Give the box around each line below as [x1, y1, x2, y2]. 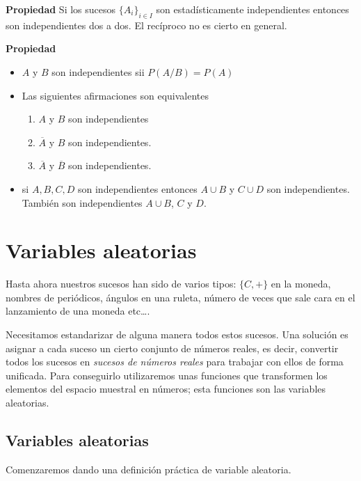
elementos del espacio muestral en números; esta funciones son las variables [6, 381, 326, 396]
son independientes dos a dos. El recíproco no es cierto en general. [6, 17, 287, 32]
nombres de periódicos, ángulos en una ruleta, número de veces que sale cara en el [6, 290, 355, 304]
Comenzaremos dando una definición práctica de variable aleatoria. [6, 462, 291, 476]
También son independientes [22, 195, 143, 210]
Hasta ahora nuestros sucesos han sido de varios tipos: [6, 276, 236, 291]
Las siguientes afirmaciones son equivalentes [22, 88, 209, 102]
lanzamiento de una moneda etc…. [6, 303, 150, 318]
